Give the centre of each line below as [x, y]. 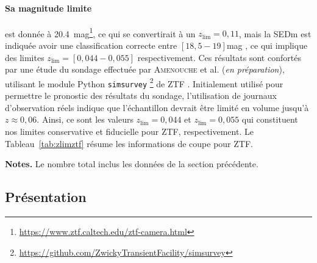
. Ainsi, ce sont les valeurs [85, 119]
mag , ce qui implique [267, 45]
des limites [25, 57]
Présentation [46, 197]
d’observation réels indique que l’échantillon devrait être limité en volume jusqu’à [157, 107]
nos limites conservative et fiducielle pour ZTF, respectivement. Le [129, 131]
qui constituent [270, 119]
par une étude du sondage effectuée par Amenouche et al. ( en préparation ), [145, 69]
